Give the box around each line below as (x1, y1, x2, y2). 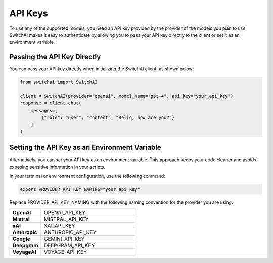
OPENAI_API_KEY (43, 208, 86, 216)
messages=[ (30, 108, 58, 113)
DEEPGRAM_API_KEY (43, 242, 95, 249)
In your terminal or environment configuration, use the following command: (9, 173, 165, 179)
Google (12, 235, 30, 242)
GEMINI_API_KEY (43, 235, 85, 242)
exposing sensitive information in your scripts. (9, 164, 106, 170)
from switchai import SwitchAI (20, 79, 98, 85)
